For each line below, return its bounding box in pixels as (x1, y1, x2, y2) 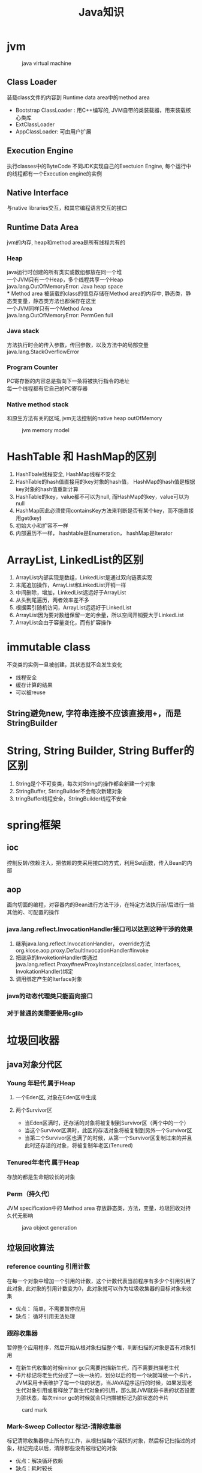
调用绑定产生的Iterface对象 (15, 975, 83, 983)
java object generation (22, 1224, 77, 1231)
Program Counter (7, 363, 59, 371)
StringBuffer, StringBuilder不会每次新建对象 (15, 787, 122, 794)
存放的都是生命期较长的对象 (7, 1173, 76, 1180)
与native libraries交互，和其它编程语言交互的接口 (7, 204, 128, 212)
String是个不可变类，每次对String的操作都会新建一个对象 (15, 779, 156, 787)
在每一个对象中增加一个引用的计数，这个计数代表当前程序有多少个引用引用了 (7, 1277, 196, 1284)
